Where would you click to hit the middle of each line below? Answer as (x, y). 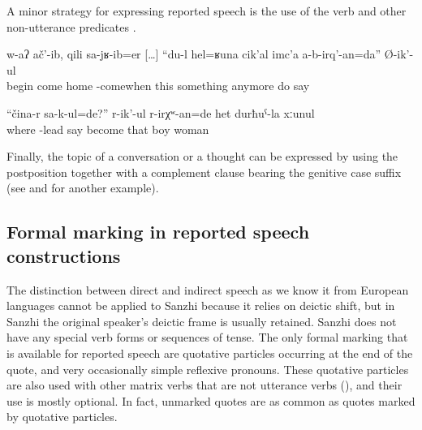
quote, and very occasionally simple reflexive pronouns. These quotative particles (208, 369)
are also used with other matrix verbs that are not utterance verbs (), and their (205, 385)
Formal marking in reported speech (158, 232)
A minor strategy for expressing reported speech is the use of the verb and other (207, 11)
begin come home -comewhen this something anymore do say (158, 86)
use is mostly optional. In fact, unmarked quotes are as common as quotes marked (211, 400)
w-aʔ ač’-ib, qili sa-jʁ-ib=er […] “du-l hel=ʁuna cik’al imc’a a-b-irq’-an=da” (194, 54)
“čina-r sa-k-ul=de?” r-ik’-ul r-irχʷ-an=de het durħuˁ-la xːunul (161, 112)
